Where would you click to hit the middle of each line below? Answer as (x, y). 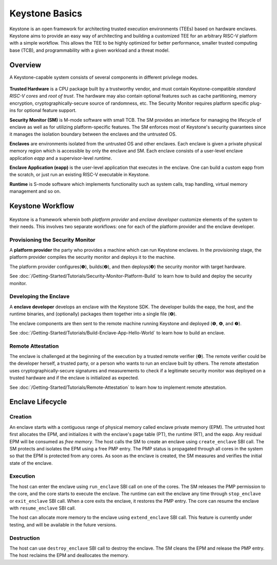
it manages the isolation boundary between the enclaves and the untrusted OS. (93, 134)
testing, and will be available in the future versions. (63, 524)
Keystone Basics (46, 13)
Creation (21, 417)
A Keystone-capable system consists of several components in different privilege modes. (104, 77)
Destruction (25, 538)
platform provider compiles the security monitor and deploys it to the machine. (92, 257)
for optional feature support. (47, 110)
